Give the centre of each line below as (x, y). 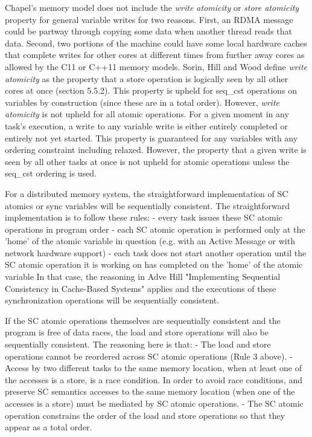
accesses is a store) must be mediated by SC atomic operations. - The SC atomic (154, 403)
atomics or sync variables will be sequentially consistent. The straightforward (148, 205)
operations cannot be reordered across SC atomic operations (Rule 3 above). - (149, 356)
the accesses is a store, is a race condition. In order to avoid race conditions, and (154, 379)
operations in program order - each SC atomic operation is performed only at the (155, 229)
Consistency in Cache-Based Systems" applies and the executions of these (141, 288)
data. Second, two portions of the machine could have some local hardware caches (156, 43)
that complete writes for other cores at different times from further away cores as (155, 55)
